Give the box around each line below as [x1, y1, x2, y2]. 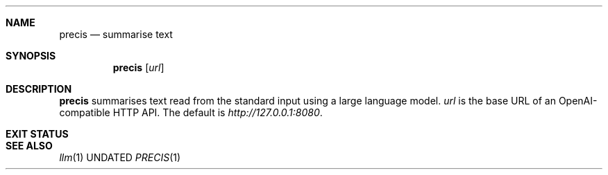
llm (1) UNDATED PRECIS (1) [59, 151, 181, 163]
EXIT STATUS [6, 128, 69, 140]
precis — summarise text [59, 28, 173, 40]
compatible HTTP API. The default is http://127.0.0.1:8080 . [59, 107, 323, 118]
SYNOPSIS [6, 50, 56, 62]
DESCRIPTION [6, 83, 72, 95]
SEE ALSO [6, 140, 53, 151]
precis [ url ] [112, 62, 164, 73]
